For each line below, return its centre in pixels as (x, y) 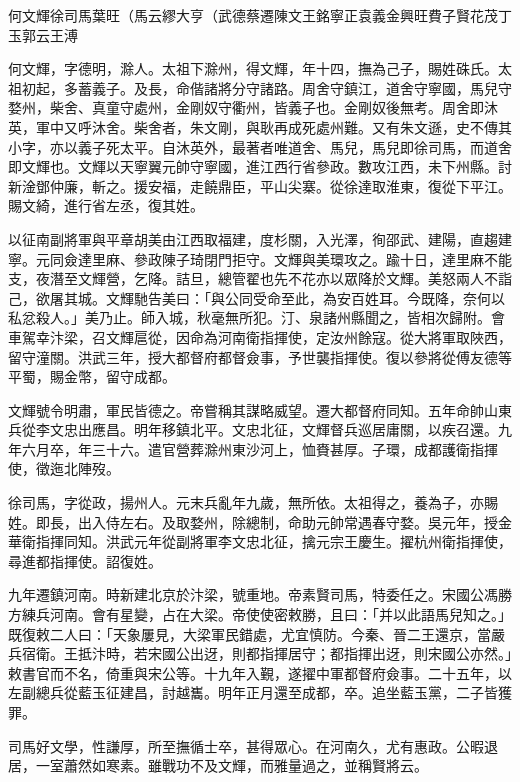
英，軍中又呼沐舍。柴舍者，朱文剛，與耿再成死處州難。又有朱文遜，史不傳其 (260, 126)
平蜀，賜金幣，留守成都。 (92, 376)
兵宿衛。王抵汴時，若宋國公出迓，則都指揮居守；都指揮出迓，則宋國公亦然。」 (260, 653)
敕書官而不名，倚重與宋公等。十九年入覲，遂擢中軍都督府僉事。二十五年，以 (260, 672)
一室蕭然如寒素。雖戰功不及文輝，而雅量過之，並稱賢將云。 (231, 765)
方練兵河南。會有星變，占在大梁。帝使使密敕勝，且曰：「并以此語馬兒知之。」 (260, 614)
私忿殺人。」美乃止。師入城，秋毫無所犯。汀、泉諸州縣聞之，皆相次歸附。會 (256, 317)
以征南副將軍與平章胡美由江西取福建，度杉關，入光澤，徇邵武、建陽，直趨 (253, 238)
